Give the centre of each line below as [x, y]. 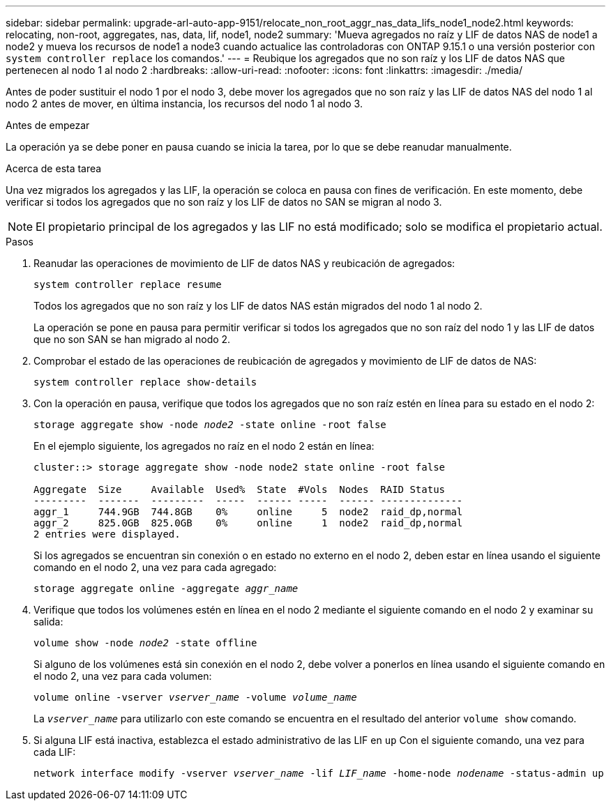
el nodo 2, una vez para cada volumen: [123, 676]
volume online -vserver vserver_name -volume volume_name [195, 697]
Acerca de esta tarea [54, 168]
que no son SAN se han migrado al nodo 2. [132, 339]
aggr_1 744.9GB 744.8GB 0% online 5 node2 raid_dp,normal [248, 512]
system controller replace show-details [145, 382]
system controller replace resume [128, 284]
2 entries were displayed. [107, 534]
